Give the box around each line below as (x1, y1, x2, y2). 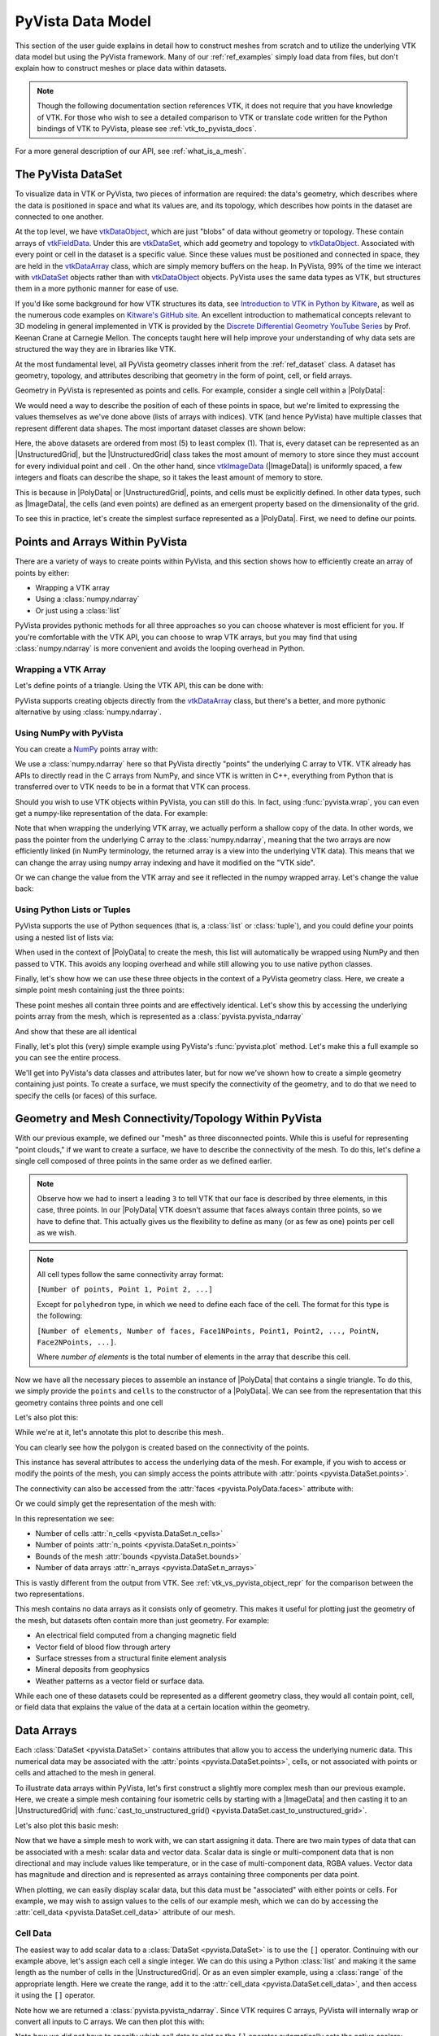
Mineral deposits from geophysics (35, 1665, 150, 1674)
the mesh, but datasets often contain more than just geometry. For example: (15, 1615, 270, 1625)
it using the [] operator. (15, 1990, 96, 2000)
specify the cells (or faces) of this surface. (15, 1090, 158, 1100)
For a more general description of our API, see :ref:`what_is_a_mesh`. (15, 147, 247, 156)
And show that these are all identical (15, 1026, 137, 1036)
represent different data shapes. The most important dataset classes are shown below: (15, 423, 306, 433)
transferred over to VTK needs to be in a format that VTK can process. (15, 782, 251, 792)
